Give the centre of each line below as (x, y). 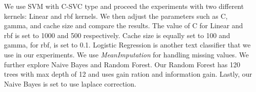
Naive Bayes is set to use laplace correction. (70, 83)
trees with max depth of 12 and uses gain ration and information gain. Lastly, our (128, 74)
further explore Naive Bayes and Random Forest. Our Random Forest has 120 (122, 64)
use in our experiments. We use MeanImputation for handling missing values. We (127, 54)
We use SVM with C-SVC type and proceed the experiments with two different (124, 6)
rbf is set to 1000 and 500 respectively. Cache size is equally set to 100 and (117, 35)
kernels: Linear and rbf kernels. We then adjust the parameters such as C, (116, 16)
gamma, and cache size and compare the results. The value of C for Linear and (124, 25)
